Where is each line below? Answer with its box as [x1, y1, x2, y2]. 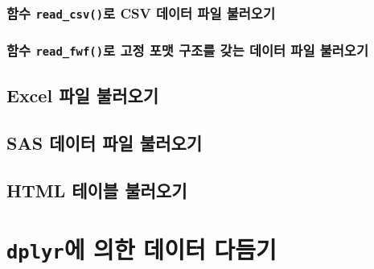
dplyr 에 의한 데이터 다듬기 [6, 233, 277, 266]
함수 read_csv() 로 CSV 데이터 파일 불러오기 [6, 2, 275, 23]
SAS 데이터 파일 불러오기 [6, 130, 203, 155]
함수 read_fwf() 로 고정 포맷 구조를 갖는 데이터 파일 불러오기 [6, 40, 368, 60]
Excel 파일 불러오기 [6, 83, 159, 108]
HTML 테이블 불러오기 [6, 177, 187, 202]
